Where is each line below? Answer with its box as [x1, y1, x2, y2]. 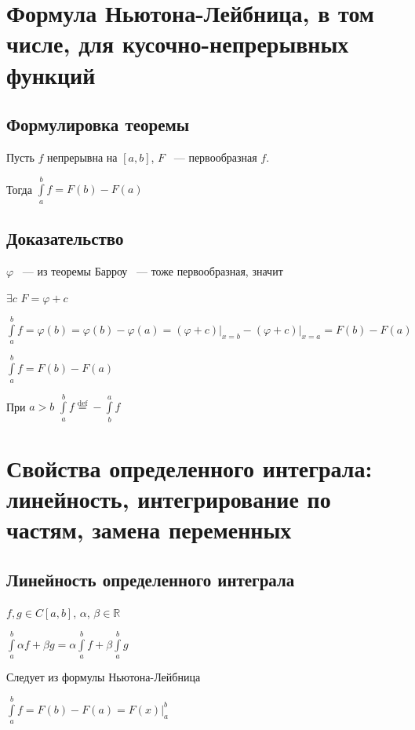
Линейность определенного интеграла [6, 567, 295, 591]
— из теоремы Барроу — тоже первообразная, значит [22, 262, 283, 279]
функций [6, 58, 96, 90]
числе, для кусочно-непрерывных [6, 27, 349, 60]
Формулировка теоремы [6, 112, 190, 137]
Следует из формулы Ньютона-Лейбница [6, 669, 201, 685]
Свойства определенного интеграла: [6, 451, 373, 484]
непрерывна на [47, 148, 118, 165]
